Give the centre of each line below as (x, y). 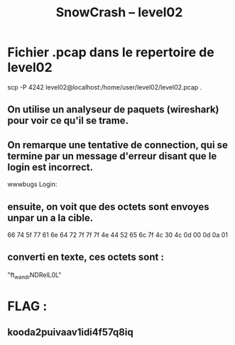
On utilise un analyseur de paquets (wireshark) (113, 110)
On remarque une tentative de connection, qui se (118, 145)
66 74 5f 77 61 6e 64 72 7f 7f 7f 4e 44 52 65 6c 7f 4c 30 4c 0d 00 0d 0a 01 (118, 235)
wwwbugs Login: (32, 184)
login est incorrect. (50, 167)
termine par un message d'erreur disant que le (112, 156)
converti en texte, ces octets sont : (86, 257)
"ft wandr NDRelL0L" (34, 276)
